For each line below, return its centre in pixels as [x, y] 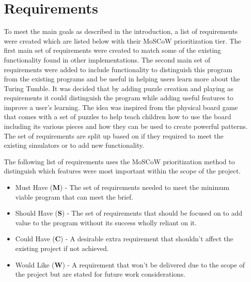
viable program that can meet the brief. [74, 196]
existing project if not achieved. [62, 248]
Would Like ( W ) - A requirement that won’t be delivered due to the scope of [130, 264]
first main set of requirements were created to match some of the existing [113, 50]
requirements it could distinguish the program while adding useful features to [119, 98]
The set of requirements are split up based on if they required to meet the [114, 135]
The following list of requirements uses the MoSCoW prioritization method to [119, 161]
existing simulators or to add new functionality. [74, 145]
